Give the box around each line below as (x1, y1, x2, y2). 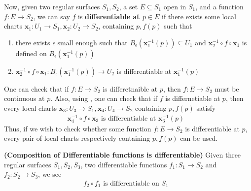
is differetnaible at (103, 83, 158, 94)
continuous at (4, 93, 45, 103)
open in (163, 1, 186, 11)
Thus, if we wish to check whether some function (4, 123, 151, 133)
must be (215, 83, 239, 94)
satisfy (196, 102, 216, 113)
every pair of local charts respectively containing (4, 133, 150, 143)
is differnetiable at (165, 93, 220, 103)
